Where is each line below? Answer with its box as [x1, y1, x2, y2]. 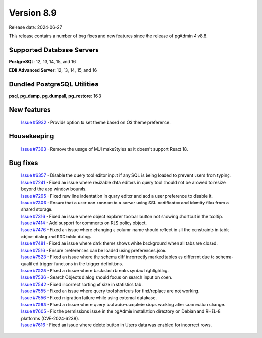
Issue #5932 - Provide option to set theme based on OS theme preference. [21, 119, 171, 125]
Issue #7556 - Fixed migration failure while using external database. [21, 295, 157, 301]
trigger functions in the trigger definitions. [39, 261, 123, 267]
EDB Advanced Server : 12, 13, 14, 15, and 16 [9, 68, 97, 73]
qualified [21, 261, 39, 267]
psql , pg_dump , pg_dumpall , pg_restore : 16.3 [9, 93, 101, 99]
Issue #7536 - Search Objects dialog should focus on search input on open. [21, 274, 173, 280]
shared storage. [21, 206, 53, 212]
